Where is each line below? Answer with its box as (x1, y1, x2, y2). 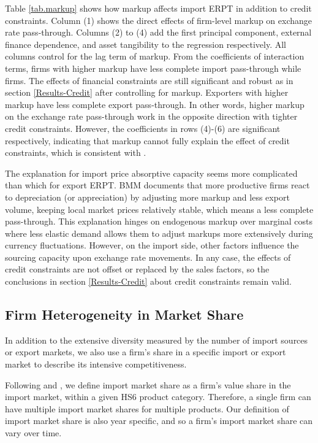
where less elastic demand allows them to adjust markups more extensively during (5, 226, 313, 239)
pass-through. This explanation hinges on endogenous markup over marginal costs (5, 215, 312, 228)
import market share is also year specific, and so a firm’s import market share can (5, 414, 313, 427)
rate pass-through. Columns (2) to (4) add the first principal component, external (5, 26, 312, 39)
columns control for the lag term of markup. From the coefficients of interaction (5, 50, 305, 63)
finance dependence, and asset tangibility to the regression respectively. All (5, 37, 287, 50)
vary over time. (5, 426, 62, 439)
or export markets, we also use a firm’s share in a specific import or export (5, 345, 286, 358)
